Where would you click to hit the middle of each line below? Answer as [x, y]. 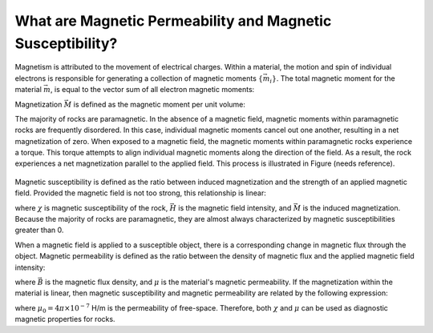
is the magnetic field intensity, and [235, 207]
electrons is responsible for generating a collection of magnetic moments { [139, 78]
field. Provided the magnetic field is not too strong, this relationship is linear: [140, 193]
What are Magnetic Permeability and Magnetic [173, 21]
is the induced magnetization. [352, 207]
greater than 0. [39, 230]
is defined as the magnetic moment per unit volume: [160, 104]
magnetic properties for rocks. [65, 319]
